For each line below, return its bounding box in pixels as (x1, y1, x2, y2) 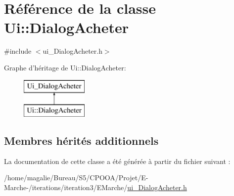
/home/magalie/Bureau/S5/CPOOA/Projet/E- (4, 172, 148, 183)
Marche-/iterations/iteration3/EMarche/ (4, 182, 128, 193)
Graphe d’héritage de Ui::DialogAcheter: (4, 62, 126, 72)
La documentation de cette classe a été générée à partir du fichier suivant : (4, 156, 231, 166)
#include (4, 46, 32, 56)
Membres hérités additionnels (4, 133, 159, 148)
